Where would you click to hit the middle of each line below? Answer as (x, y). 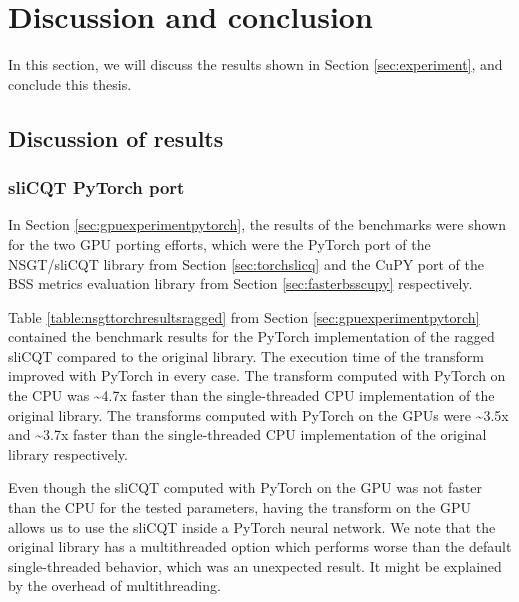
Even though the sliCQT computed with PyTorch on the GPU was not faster (245, 487)
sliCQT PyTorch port (96, 187)
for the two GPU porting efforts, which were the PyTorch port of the (219, 243)
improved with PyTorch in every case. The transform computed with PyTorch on (257, 375)
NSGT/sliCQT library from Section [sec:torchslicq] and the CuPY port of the (246, 263)
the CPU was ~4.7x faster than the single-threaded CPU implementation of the (251, 395)
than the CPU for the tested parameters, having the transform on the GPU (239, 507)
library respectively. (68, 453)
